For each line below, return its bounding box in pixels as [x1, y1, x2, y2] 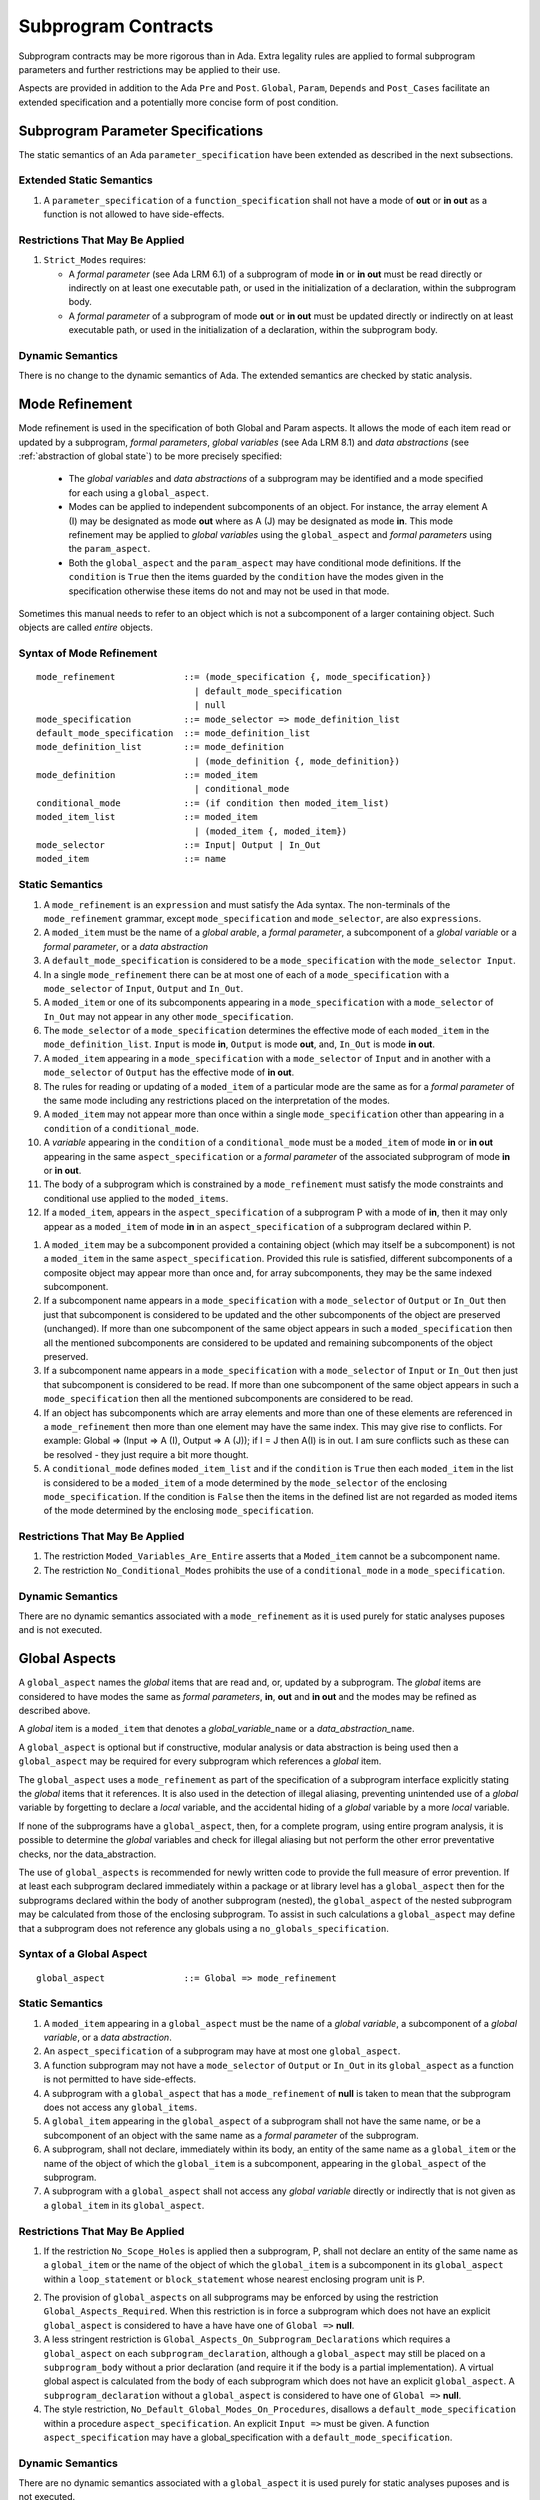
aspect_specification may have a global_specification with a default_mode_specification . [43, 2431, 453, 2443]
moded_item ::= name [36, 853, 227, 865]
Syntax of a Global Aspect [18, 1947, 148, 1961]
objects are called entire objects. [18, 621, 154, 634]
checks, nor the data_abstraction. [18, 1848, 157, 1860]
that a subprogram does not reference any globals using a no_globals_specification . [18, 1922, 389, 1934]
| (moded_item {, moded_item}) [193, 825, 348, 837]
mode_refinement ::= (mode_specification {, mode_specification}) [36, 671, 432, 683]
